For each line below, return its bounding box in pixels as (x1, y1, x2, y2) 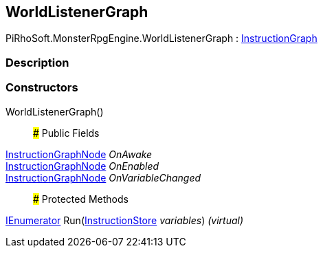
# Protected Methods (33, 192, 129, 205)
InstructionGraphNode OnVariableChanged (5, 171, 201, 184)
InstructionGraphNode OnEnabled (5, 159, 159, 172)
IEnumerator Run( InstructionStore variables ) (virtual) (5, 214, 244, 226)
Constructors (5, 80, 78, 95)
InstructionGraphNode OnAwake (5, 148, 153, 160)
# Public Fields (33, 126, 100, 139)
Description (5, 55, 69, 69)
